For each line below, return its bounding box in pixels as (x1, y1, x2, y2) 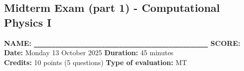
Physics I (4, 14, 52, 30)
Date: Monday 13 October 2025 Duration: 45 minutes (4, 47, 174, 58)
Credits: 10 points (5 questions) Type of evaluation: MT (4, 57, 187, 67)
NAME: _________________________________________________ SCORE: (4, 37, 241, 48)
